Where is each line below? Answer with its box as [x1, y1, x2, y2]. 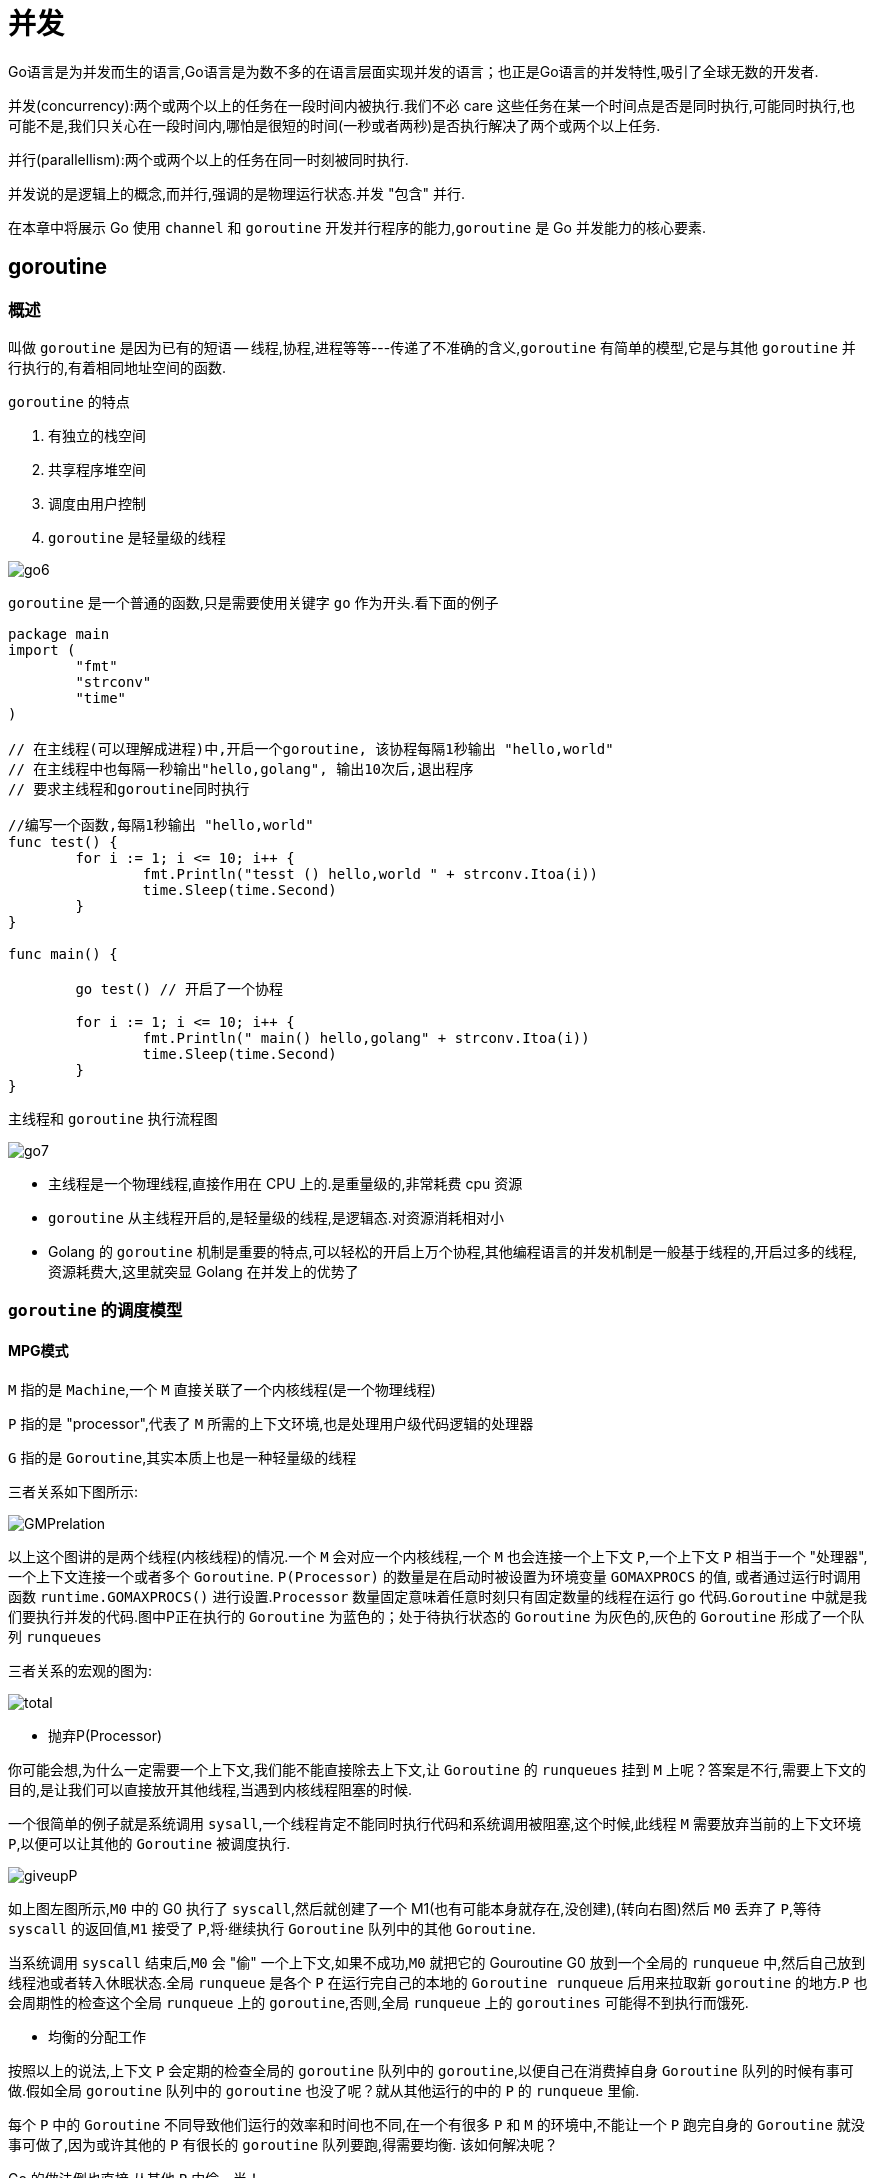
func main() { [8, 945, 118, 962]
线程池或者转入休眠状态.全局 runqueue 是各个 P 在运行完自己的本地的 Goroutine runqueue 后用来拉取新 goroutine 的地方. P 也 [8, 1973, 868, 1991]
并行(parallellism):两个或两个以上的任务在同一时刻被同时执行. [8, 150, 409, 168]
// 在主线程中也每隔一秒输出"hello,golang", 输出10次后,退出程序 [8, 760, 474, 777]
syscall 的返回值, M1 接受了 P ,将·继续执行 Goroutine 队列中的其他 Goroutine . [8, 1919, 536, 1937]
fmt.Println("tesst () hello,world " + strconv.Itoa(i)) [142, 865, 599, 882]
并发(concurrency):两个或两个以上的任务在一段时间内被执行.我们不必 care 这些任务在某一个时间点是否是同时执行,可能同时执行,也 [8, 96, 855, 114]
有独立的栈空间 [48, 426, 146, 444]
